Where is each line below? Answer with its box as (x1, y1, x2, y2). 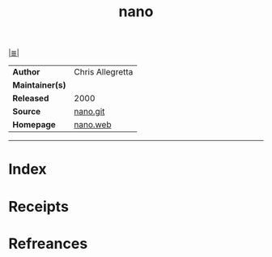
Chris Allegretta (74, 66, 134, 78)
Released (12, 92, 49, 104)
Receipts (8, 197, 69, 216)
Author (12, 66, 40, 78)
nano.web (74, 119, 112, 131)
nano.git (74, 106, 105, 118)
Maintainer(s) (12, 79, 66, 91)
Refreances (8, 234, 88, 253)
